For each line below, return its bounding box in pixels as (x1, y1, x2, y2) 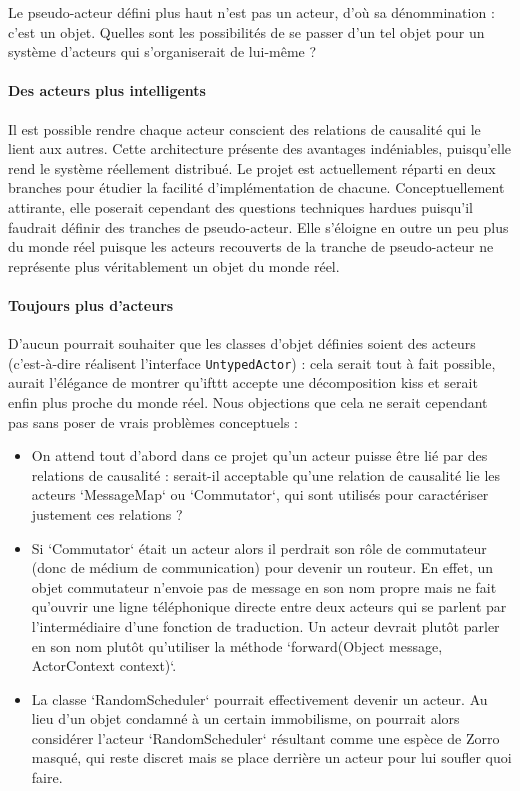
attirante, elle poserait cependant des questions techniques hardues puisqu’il (8, 196, 474, 217)
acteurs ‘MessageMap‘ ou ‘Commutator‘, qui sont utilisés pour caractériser (31, 484, 489, 505)
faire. (31, 767, 63, 788)
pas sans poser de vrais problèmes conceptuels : (8, 411, 298, 432)
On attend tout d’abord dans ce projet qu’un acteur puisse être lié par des (31, 445, 488, 466)
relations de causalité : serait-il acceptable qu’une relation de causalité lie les (31, 464, 501, 485)
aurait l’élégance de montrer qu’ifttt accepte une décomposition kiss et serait (8, 372, 478, 393)
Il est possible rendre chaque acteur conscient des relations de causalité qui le (8, 118, 481, 139)
